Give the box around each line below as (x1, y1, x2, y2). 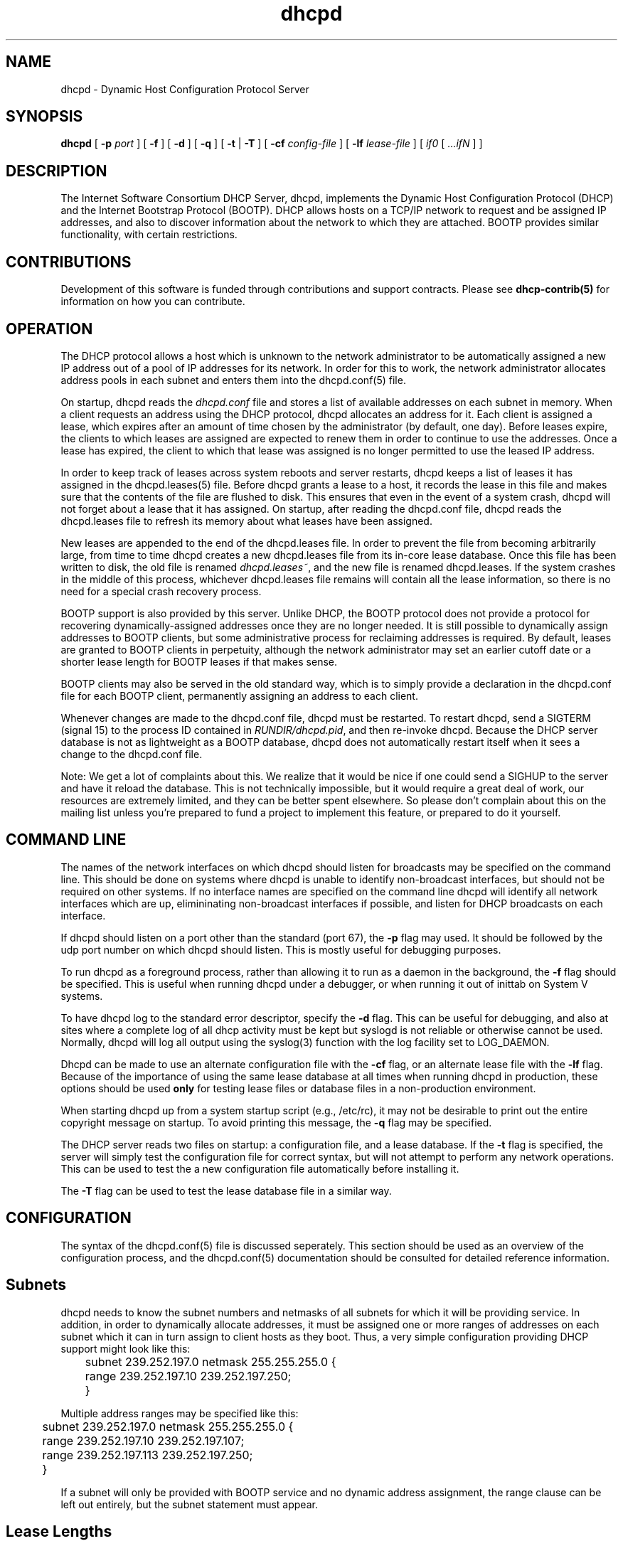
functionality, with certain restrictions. (60, 228, 238, 241)
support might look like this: (60, 1342, 191, 1355)
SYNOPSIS (6, 107, 83, 126)
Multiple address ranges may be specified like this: (60, 1407, 299, 1419)
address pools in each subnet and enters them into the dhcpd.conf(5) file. (60, 373, 406, 386)
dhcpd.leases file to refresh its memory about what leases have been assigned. (60, 514, 432, 527)
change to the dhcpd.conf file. (60, 747, 203, 760)
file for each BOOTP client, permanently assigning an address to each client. (60, 689, 418, 702)
